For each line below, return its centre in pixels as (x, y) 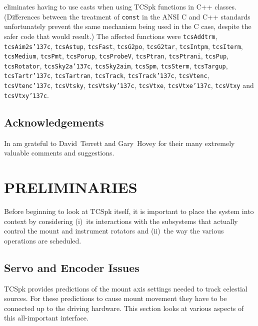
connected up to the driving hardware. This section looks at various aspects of (124, 308)
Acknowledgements (54, 122)
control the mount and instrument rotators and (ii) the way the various (114, 231)
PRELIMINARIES (71, 187)
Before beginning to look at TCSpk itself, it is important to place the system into (129, 211)
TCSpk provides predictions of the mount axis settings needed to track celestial (126, 288)
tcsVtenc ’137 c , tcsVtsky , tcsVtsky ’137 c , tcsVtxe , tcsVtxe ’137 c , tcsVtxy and (129, 85)
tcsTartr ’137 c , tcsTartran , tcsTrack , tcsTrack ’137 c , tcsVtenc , (107, 75)
